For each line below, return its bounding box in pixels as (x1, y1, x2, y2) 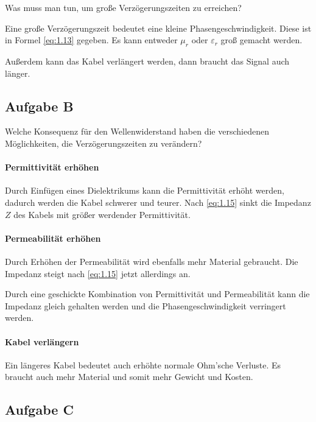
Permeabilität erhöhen (5, 231, 101, 244)
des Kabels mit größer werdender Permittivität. (13, 208, 191, 220)
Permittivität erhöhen (5, 161, 99, 174)
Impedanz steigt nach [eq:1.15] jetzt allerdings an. (5, 267, 191, 280)
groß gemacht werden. (220, 33, 303, 46)
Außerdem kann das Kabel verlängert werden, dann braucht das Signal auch (5, 54, 290, 67)
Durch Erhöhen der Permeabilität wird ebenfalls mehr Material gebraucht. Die (5, 255, 298, 267)
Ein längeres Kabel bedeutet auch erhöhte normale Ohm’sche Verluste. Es (5, 358, 281, 371)
